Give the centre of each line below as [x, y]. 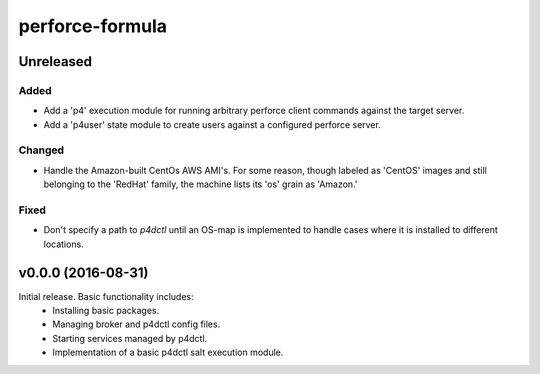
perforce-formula [93, 26]
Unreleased [55, 61]
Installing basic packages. [106, 311]
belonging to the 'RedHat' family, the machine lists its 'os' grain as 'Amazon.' [200, 184]
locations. [63, 244]
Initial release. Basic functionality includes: [106, 296]
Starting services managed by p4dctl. [130, 338]
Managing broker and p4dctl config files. [136, 324]
